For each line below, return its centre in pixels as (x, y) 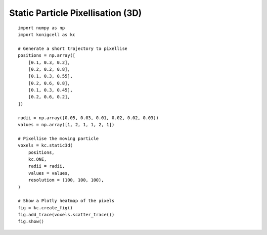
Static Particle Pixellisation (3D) (75, 13)
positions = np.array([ (47, 55)
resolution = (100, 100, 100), (66, 180)
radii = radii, (46, 166)
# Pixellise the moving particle (58, 138)
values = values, (49, 173)
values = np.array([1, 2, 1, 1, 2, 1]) (66, 125)
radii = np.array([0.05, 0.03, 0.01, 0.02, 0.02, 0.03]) (89, 118)
